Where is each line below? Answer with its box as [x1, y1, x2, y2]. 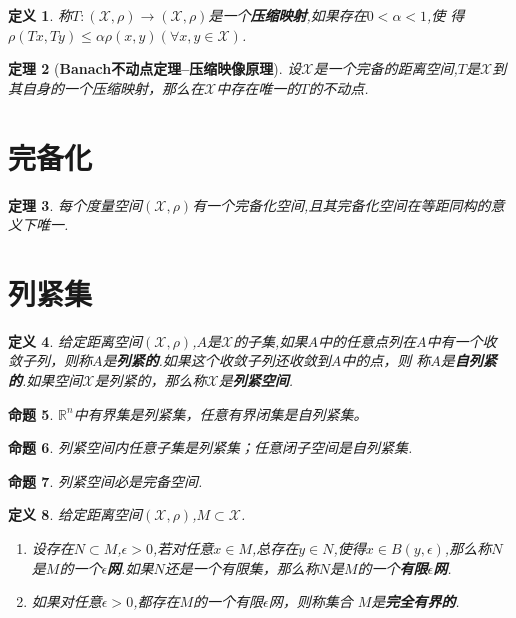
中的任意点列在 [317, 330, 416, 351]
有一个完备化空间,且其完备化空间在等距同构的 [192, 194, 491, 215]
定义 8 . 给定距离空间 [8, 504, 142, 525]
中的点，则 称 [341, 350, 431, 371]
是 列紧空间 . [218, 370, 293, 390]
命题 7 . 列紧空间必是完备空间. [8, 470, 203, 491]
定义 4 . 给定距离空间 [8, 330, 142, 351]
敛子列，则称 [8, 350, 92, 371]
